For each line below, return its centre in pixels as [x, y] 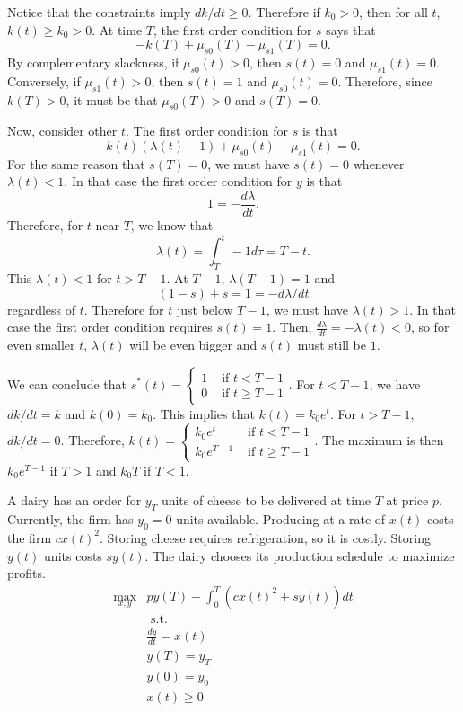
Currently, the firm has [70, 519]
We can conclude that [67, 383]
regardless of [42, 309]
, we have [395, 383]
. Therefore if [284, 12]
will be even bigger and [193, 344]
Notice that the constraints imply [99, 12]
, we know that [172, 225]
